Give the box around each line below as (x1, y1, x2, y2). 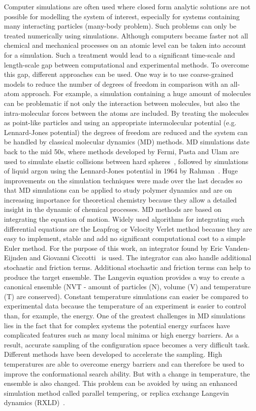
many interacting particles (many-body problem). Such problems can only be (4, 21, 237, 31)
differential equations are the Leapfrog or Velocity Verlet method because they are (4, 223, 252, 234)
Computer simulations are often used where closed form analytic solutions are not (4, 1, 251, 11)
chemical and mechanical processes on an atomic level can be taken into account (4, 40, 246, 50)
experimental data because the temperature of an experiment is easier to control (4, 301, 246, 311)
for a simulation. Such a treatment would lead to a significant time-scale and (4, 49, 235, 60)
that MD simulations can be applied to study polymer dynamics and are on (4, 185, 232, 195)
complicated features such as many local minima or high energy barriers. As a (4, 330, 239, 340)
